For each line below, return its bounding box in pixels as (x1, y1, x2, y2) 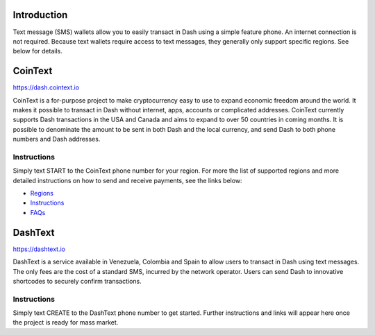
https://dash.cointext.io (12, 83, 80, 92)
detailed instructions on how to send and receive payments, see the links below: (12, 176, 242, 184)
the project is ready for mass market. (12, 318, 119, 327)
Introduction (12, 9, 68, 21)
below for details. (12, 47, 62, 55)
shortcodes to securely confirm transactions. (12, 277, 142, 285)
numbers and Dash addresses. (12, 135, 101, 144)
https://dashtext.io (12, 245, 66, 253)
